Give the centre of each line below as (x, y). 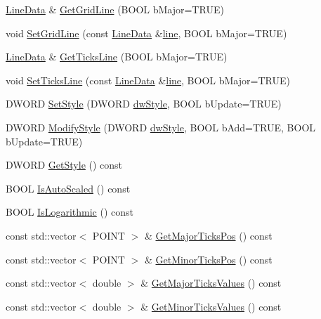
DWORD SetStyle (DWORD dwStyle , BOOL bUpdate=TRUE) (144, 104)
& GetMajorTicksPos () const (208, 235)
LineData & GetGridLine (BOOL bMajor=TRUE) (115, 9)
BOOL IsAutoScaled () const (68, 188)
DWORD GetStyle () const (64, 165)
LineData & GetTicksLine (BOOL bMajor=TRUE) (117, 57)
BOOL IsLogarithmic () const (70, 212)
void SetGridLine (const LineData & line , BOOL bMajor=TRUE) (146, 33)
